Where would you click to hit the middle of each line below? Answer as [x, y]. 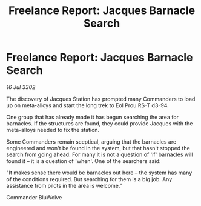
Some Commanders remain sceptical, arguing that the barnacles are [91, 141]
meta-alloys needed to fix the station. [53, 130]
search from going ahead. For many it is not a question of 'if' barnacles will [100, 154]
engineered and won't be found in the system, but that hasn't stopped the [98, 148]
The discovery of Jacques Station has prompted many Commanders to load [101, 99]
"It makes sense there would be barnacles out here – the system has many [99, 173]
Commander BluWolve [34, 197]
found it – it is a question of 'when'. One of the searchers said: [84, 161]
